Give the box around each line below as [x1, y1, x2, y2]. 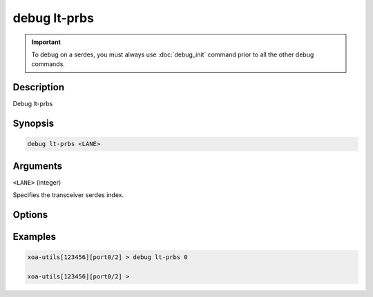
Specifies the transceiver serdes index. [12, 191, 124, 199]
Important [31, 38, 61, 46]
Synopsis [12, 118, 55, 130]
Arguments [12, 160, 63, 172]
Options [12, 209, 48, 221]
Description [12, 81, 65, 93]
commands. [31, 60, 66, 68]
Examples [12, 231, 57, 243]
